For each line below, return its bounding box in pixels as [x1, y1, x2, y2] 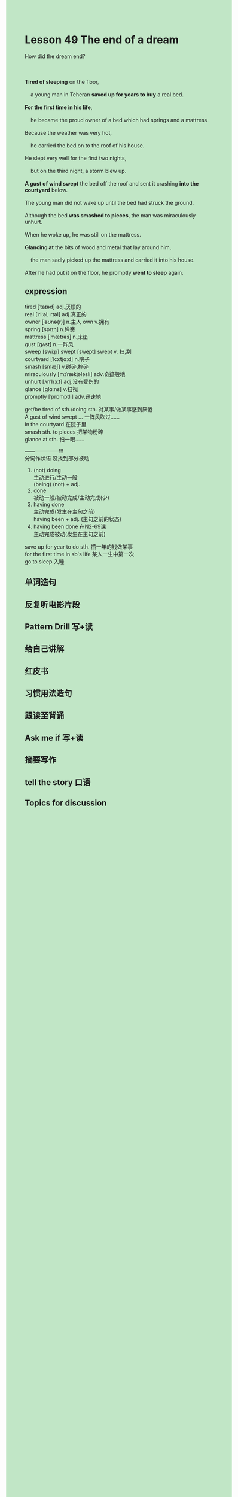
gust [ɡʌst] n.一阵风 [25, 340, 74, 347]
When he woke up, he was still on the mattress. [25, 231, 141, 238]
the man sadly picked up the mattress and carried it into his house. [30, 256, 195, 263]
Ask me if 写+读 [25, 732, 84, 743]
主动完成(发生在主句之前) [33, 508, 96, 515]
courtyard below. [25, 186, 68, 193]
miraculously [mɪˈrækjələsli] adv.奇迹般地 [25, 370, 126, 377]
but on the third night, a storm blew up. [30, 167, 127, 174]
